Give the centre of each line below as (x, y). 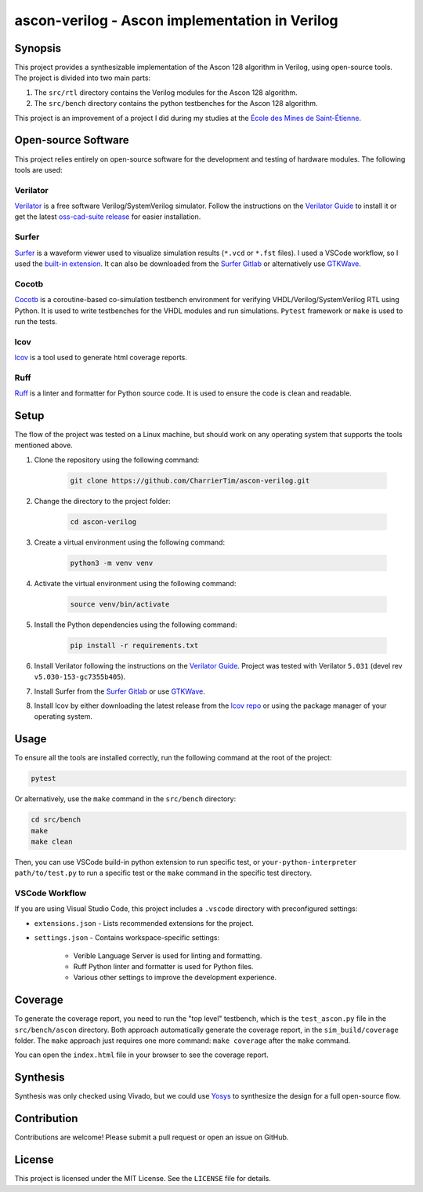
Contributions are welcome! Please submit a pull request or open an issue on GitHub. (152, 1137)
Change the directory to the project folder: (102, 501)
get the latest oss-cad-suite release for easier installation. (108, 217)
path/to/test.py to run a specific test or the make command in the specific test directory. (163, 873)
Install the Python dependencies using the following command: (136, 625)
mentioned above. (44, 445)
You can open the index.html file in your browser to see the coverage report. (142, 1055)
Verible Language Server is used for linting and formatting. (168, 955)
